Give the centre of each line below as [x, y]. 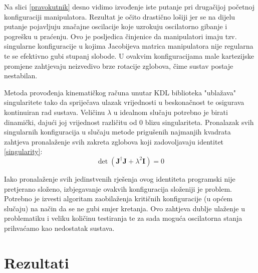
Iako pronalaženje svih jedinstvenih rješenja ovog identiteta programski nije [120, 178]
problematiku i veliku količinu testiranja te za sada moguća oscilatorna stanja [123, 218]
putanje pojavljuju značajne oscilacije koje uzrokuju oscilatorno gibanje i [116, 26]
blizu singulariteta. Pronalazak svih [199, 122]
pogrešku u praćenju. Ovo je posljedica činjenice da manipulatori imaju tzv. [120, 36]
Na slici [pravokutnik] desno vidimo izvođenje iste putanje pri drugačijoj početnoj [130, 7]
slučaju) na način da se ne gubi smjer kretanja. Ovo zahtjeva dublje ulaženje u [124, 208]
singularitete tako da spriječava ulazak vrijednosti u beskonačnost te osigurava [124, 102]
